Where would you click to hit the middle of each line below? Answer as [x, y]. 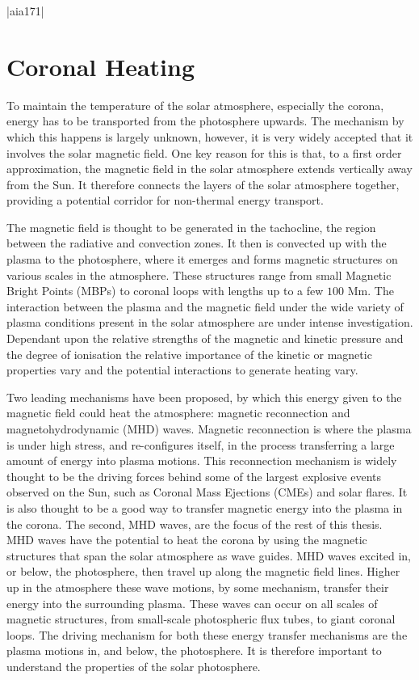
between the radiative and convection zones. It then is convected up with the [197, 243]
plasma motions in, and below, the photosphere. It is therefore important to [194, 650]
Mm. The [371, 291]
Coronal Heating [101, 66]
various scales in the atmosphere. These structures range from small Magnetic [199, 275]
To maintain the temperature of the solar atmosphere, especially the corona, [195, 105]
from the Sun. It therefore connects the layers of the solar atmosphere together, [203, 184]
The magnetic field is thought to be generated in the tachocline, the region [191, 227]
